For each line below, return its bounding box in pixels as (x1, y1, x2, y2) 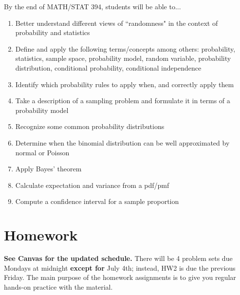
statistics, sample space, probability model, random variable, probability (15, 53, 231, 63)
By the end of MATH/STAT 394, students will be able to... (4, 1, 181, 11)
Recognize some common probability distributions (15, 121, 165, 131)
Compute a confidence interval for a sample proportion (15, 196, 179, 206)
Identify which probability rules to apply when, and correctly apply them (15, 79, 234, 89)
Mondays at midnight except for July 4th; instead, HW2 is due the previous (4, 262, 236, 273)
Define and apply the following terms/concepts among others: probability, (15, 43, 236, 54)
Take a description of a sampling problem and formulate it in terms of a (15, 95, 230, 106)
